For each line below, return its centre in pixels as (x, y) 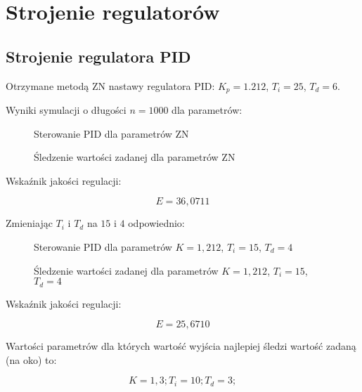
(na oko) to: (31, 359)
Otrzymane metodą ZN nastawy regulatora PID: (110, 85)
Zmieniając (29, 223)
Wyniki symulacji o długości (66, 110)
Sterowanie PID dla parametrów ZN (111, 133)
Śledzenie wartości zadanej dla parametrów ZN (135, 157)
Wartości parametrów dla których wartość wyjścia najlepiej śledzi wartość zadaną (181, 346)
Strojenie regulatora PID (98, 56)
